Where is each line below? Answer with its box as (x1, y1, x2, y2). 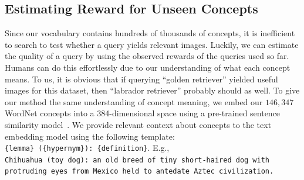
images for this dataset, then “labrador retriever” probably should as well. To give (5, 84, 300, 96)
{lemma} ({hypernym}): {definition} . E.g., (5, 141, 170, 154)
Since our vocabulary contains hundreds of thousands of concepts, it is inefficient (5, 27, 295, 39)
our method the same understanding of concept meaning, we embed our (5, 95, 263, 108)
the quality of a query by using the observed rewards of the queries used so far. (5, 50, 289, 62)
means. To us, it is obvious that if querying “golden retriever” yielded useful (5, 72, 278, 85)
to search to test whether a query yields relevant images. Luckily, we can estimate (5, 38, 299, 50)
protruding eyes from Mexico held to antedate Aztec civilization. (5, 167, 274, 176)
